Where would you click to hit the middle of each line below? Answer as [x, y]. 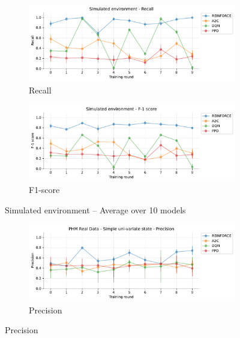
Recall [40, 90]
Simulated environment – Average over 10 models [95, 210]
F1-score [44, 190]
